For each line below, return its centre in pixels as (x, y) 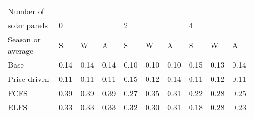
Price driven (29, 79)
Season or (24, 39)
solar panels (28, 25)
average (21, 50)
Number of (26, 11)
